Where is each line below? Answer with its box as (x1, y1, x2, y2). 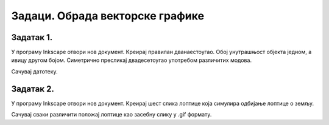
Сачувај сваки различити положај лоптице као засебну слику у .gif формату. (11, 111, 212, 118)
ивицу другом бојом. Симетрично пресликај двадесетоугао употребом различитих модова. (11, 56, 252, 64)
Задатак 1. (11, 32, 53, 42)
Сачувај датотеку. (11, 67, 58, 75)
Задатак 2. (11, 84, 54, 94)
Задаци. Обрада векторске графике (11, 9, 204, 22)
